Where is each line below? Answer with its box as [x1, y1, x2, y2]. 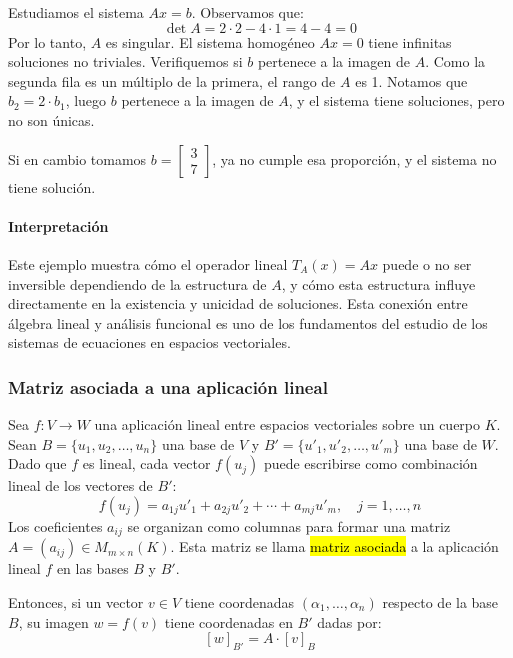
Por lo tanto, [8, 31, 87, 52]
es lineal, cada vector [82, 453, 211, 474]
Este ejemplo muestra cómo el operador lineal [8, 253, 288, 274]
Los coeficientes [8, 515, 103, 536]
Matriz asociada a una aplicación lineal [8, 374, 328, 399]
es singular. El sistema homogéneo [105, 31, 315, 52]
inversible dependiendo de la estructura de [8, 273, 267, 294]
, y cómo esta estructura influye [281, 273, 476, 294]
